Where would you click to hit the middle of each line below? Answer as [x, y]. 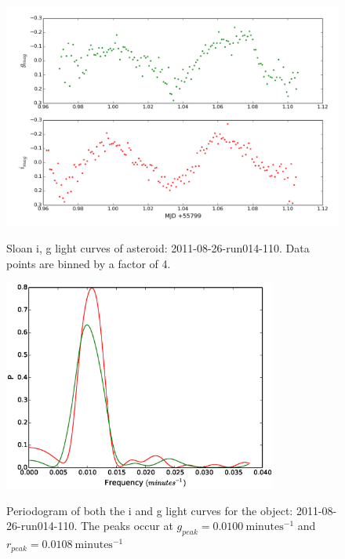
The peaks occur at [127, 526]
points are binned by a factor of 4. [89, 263]
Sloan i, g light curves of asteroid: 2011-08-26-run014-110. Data [158, 248]
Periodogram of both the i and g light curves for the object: [150, 510]
